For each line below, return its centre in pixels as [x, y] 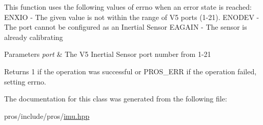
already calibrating [34, 37]
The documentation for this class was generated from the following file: [116, 99]
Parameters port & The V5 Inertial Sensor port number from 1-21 [108, 54]
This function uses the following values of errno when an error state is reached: [128, 7]
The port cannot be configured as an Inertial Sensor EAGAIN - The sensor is [126, 27]
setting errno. [25, 81]
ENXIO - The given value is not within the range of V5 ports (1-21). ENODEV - [132, 17]
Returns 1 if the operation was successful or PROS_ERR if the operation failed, [130, 71]
